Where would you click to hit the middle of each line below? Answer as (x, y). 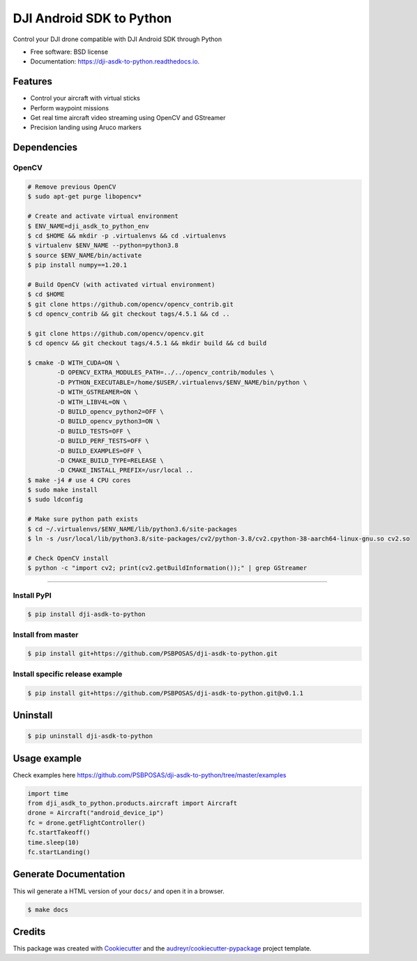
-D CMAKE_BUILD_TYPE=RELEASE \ (110, 460)
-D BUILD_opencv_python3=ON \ (108, 421)
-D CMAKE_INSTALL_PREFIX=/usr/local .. (125, 470)
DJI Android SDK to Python (92, 18)
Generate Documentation (69, 874)
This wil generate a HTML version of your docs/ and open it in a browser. (119, 891)
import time (48, 793)
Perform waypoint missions (70, 108)
